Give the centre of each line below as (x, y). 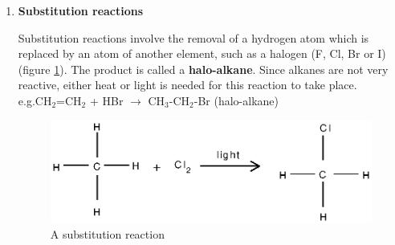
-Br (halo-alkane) (236, 100)
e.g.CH (35, 100)
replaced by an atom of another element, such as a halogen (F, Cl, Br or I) (202, 53)
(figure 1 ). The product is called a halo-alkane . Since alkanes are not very (203, 69)
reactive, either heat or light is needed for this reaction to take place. (187, 85)
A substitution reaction (107, 234)
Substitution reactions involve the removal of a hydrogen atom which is (193, 37)
